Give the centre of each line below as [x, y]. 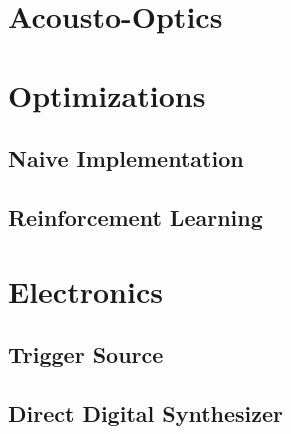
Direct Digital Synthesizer [146, 412]
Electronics [85, 290]
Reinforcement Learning [135, 216]
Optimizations [107, 94]
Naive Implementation [126, 158]
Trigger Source [86, 354]
